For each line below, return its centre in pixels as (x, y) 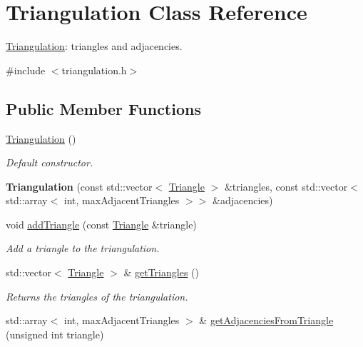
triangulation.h (94, 70)
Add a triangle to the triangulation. (83, 248)
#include (26, 70)
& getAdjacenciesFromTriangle (266, 320)
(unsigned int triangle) (55, 334)
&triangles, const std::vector (286, 186)
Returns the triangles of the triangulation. (97, 296)
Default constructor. (50, 162)
